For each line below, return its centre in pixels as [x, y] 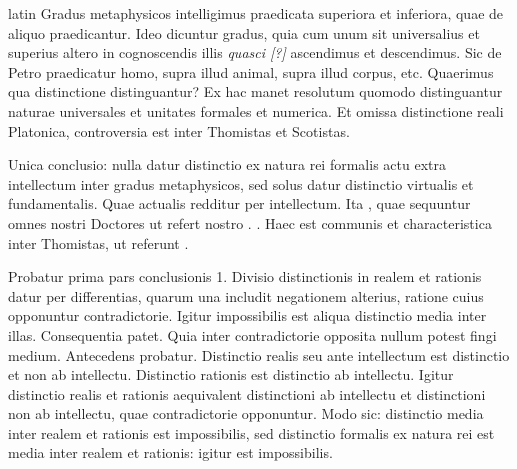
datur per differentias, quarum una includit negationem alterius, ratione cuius [246, 295]
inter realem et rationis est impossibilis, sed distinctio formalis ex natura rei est [251, 432]
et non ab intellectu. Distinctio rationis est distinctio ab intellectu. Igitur [231, 374]
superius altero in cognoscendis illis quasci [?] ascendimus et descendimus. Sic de [255, 52]
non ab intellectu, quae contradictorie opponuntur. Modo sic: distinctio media [246, 413]
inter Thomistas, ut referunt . [98, 242]
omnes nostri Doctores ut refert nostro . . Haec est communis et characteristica [250, 222]
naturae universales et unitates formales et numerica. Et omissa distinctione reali [256, 110]
